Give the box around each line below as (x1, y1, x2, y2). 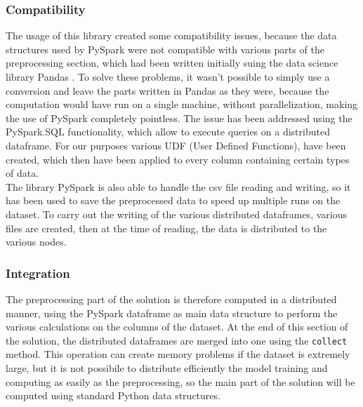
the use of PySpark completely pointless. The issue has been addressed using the (6, 110, 352, 125)
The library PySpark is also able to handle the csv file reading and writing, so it (6, 179, 351, 194)
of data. (6, 166, 39, 180)
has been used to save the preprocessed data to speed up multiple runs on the (6, 193, 341, 208)
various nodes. (6, 234, 67, 249)
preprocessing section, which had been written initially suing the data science (6, 55, 338, 70)
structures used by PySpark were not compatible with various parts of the (6, 41, 324, 56)
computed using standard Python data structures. (6, 388, 220, 403)
